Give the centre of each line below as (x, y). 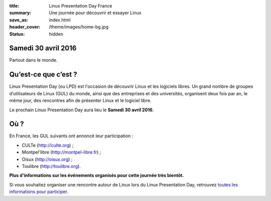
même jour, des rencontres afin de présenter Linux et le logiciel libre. (80, 101)
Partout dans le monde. (33, 60)
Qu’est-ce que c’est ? (43, 74)
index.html (60, 20)
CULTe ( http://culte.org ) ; (48, 145)
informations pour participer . (39, 192)
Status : (17, 34)
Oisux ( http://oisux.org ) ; (47, 159)
